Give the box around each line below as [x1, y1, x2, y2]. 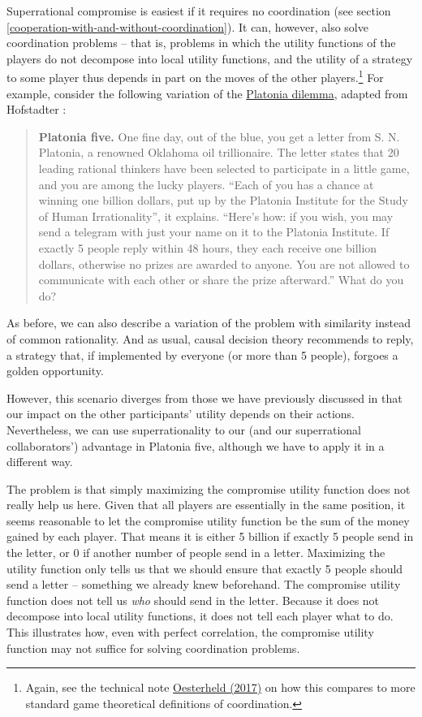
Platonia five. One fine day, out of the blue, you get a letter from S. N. [38, 127, 400, 145]
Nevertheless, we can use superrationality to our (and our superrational [6, 421, 362, 438]
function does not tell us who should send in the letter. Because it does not [6, 591, 380, 608]
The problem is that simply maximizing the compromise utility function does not [6, 480, 411, 497]
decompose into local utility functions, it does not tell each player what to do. [6, 607, 394, 624]
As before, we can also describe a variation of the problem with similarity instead [6, 314, 411, 331]
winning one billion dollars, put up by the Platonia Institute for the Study [38, 192, 408, 209]
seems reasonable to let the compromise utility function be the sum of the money [6, 512, 410, 529]
